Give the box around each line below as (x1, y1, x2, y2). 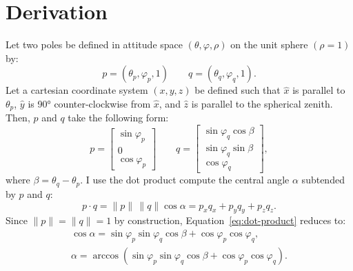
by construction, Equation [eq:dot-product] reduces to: (114, 213, 346, 228)
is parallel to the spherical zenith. (191, 96, 333, 110)
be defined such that (194, 83, 281, 97)
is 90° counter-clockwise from (28, 96, 151, 110)
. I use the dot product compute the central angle (80, 172, 290, 187)
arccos (92, 250, 119, 261)
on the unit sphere (230, 37, 308, 52)
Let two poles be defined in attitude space (6, 37, 183, 52)
